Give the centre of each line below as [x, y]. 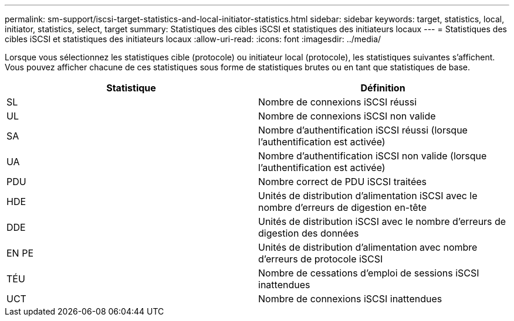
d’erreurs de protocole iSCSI [321, 259]
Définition [383, 88]
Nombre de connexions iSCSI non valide [347, 116]
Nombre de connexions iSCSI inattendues [350, 299]
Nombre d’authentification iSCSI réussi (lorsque [363, 130]
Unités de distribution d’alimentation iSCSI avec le [368, 196]
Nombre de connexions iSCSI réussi [338, 102]
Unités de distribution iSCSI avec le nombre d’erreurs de [382, 221]
